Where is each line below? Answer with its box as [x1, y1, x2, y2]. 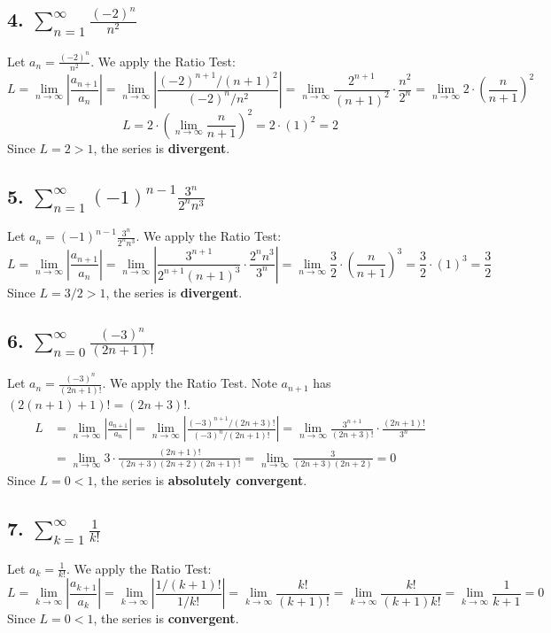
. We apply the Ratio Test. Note [102, 374, 277, 392]
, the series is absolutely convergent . [93, 470, 307, 489]
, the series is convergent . [93, 609, 239, 628]
